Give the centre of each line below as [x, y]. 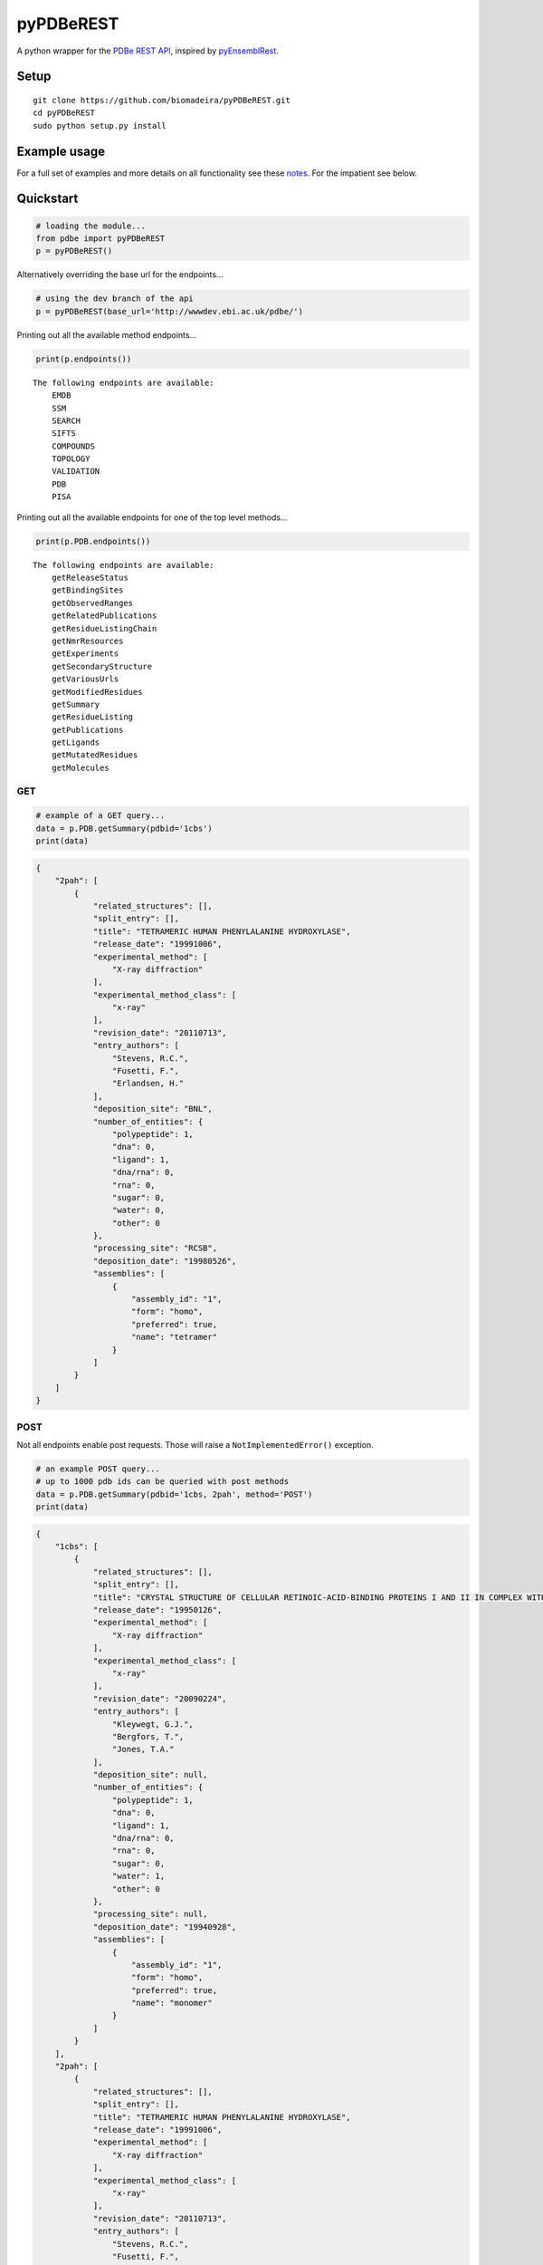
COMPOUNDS [73, 446]
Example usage [61, 151]
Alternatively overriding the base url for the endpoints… [120, 275]
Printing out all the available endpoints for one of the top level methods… [152, 517]
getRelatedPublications [104, 616]
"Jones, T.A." [143, 1749]
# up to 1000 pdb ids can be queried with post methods [162, 1482]
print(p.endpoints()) [84, 359]
